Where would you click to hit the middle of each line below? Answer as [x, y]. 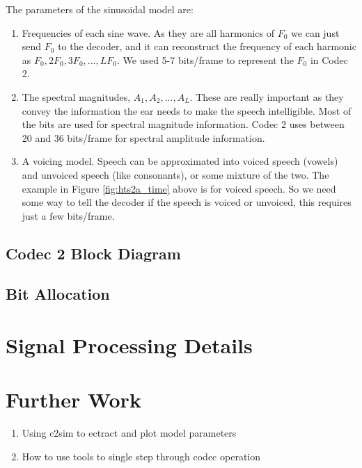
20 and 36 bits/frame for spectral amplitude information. [143, 137]
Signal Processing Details [129, 345]
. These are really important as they [267, 96]
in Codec [329, 59]
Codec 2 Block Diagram [93, 253]
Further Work [73, 400]
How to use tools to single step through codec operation [141, 456]
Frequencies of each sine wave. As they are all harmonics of [148, 32]
